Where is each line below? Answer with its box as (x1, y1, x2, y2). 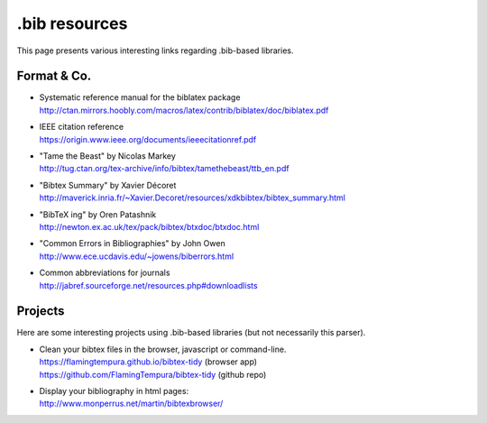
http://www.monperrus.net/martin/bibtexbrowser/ (39, 398, 224, 409)
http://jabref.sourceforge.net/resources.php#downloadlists (39, 280, 258, 290)
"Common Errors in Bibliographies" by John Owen (39, 238, 225, 249)
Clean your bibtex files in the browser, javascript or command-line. (39, 344, 287, 354)
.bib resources (16, 14, 128, 33)
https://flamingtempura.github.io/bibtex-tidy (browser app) (39, 356, 257, 367)
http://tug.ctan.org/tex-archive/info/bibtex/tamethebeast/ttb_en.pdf (39, 163, 289, 174)
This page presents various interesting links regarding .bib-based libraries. (16, 45, 294, 56)
